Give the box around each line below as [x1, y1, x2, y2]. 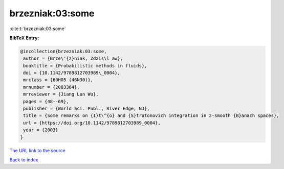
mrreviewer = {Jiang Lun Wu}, [23, 91, 99, 97]
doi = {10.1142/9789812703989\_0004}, [23, 70, 120, 76]
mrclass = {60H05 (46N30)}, [23, 77, 94, 83]
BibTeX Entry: [9, 35, 39, 41]
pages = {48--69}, [23, 99, 69, 104]
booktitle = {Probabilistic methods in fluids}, [23, 63, 147, 68]
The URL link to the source [9, 147, 66, 153]
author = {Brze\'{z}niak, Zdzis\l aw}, [23, 56, 123, 61]
